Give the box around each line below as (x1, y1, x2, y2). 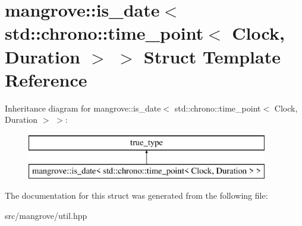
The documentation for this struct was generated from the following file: (5, 189, 268, 202)
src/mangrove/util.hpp (5, 209, 87, 221)
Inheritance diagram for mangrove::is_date (5, 101, 161, 114)
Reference (5, 67, 87, 91)
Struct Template (143, 44, 281, 68)
